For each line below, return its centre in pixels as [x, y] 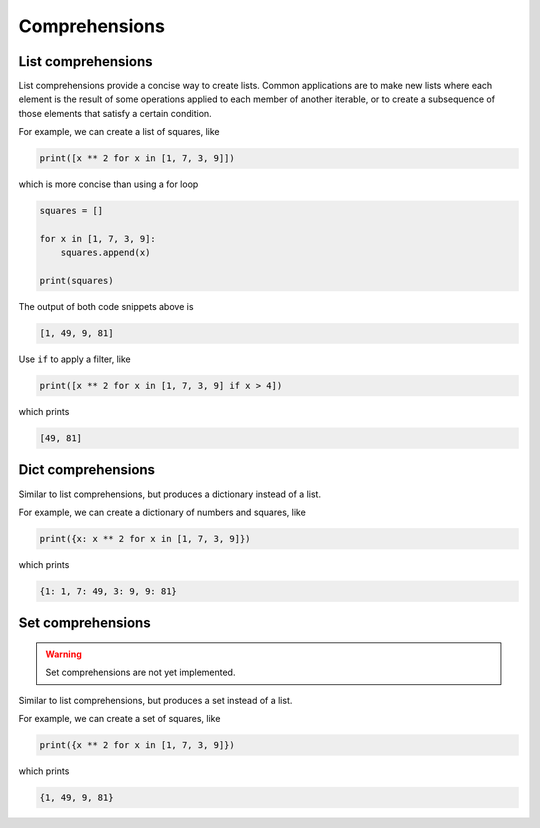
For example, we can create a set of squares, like [119, 719]
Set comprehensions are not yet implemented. [140, 672]
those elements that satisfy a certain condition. [115, 113]
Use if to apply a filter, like [75, 359]
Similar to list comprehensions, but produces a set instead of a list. [155, 700]
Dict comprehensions [86, 470]
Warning [63, 654]
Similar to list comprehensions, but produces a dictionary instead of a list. [170, 494]
